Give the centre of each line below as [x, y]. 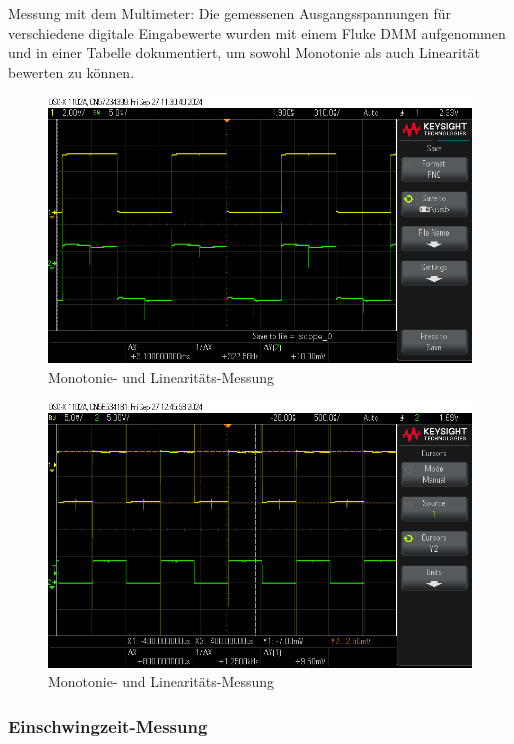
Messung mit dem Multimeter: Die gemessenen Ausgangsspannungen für [229, 13]
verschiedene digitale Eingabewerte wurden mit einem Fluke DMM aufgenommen [257, 32]
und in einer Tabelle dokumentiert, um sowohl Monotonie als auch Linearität [244, 52]
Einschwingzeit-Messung [108, 725]
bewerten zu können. [71, 71]
